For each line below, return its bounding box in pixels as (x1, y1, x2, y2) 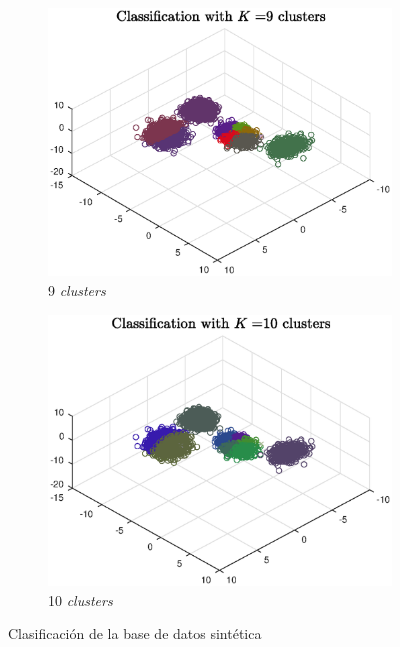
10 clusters (48, 589, 113, 610)
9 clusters (48, 280, 106, 300)
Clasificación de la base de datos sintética (8, 623, 262, 644)
